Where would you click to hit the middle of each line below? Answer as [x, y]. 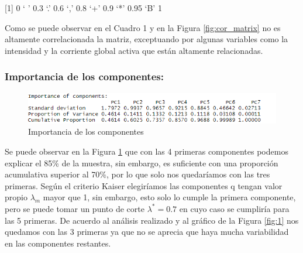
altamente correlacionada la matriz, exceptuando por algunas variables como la [147, 39]
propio [16, 197]
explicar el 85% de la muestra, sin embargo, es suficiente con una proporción [142, 163]
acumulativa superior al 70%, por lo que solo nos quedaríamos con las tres [137, 174]
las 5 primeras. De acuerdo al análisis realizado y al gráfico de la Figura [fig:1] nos [152, 220]
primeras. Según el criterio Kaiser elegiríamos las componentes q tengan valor [144, 185]
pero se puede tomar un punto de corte [75, 208]
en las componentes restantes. [58, 243]
